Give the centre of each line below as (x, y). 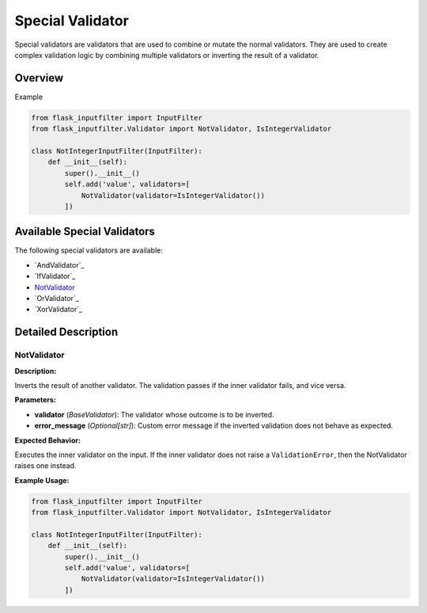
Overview (39, 78)
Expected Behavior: (47, 440)
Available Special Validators (85, 232)
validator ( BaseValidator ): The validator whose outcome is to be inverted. (154, 414)
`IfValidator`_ (55, 276)
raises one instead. (45, 466)
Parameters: (36, 400)
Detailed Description (66, 332)
